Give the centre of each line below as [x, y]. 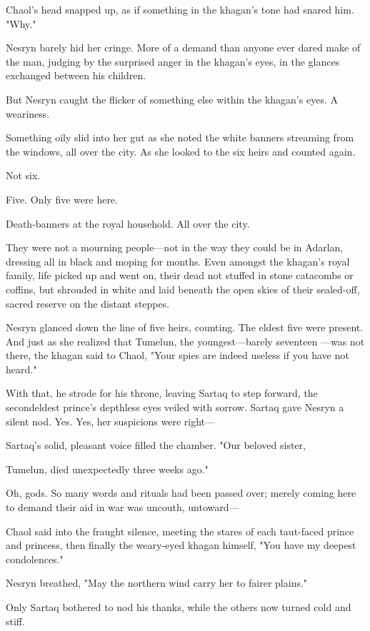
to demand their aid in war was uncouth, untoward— [122, 507]
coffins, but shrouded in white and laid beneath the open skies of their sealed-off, [183, 289]
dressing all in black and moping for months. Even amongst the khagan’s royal [178, 261]
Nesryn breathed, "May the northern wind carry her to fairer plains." [157, 583]
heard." [21, 369]
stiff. [15, 621]
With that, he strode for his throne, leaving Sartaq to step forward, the [162, 393]
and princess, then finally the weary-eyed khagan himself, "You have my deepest [181, 545]
